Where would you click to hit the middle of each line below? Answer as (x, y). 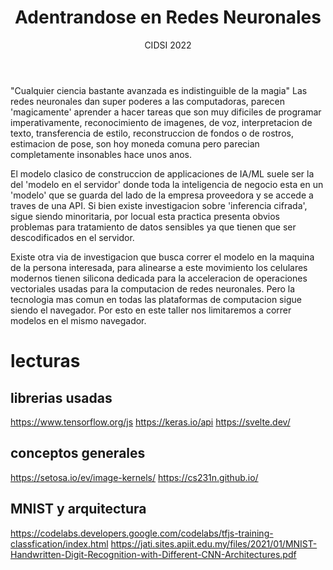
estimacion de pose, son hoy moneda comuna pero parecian (135, 143)
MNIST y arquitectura (78, 509)
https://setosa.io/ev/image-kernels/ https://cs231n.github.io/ (134, 477)
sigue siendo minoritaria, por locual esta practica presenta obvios (145, 216)
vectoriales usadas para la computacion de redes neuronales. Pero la (153, 288)
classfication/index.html (59, 543)
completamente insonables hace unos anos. (101, 154)
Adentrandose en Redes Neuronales (168, 17)
